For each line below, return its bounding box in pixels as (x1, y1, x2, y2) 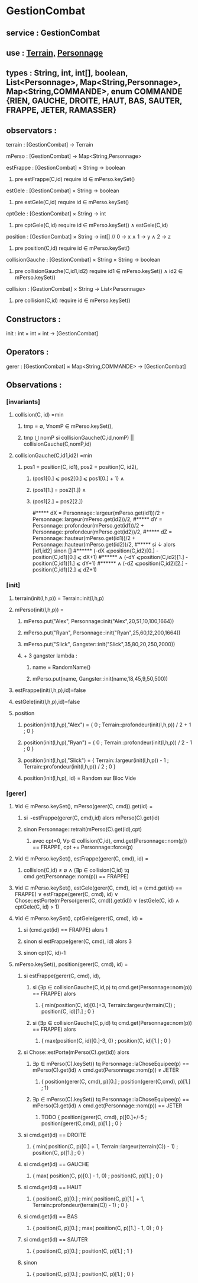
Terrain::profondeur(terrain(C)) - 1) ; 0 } (32, 1202, 128, 1209)
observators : (6, 125, 57, 135)
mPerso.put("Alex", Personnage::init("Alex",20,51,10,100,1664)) (23, 617, 174, 624)
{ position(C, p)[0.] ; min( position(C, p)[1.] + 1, (32, 1195, 145, 1202)
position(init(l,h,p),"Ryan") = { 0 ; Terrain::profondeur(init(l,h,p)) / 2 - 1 (23, 739, 192, 746)
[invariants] (6, 398, 40, 406)
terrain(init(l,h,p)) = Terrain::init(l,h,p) (14, 595, 105, 602)
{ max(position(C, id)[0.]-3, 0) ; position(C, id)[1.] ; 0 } (41, 1037, 171, 1044)
